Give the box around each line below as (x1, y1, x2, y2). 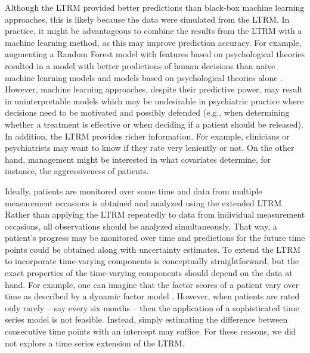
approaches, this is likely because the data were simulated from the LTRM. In (5, 13, 290, 25)
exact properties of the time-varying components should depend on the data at (5, 267, 293, 279)
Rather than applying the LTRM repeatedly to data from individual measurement (5, 208, 305, 221)
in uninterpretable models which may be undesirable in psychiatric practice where (5, 94, 304, 107)
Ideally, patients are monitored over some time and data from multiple (5, 184, 262, 197)
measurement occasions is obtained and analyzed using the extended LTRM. (5, 196, 284, 209)
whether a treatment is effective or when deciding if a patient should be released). (5, 117, 303, 130)
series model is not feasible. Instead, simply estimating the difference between (5, 313, 288, 326)
